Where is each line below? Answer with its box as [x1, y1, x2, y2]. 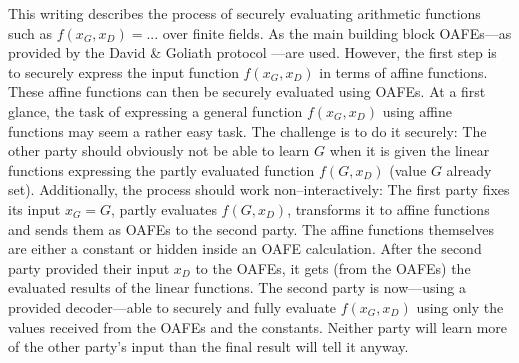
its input [8, 198, 61, 219]
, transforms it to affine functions [287, 198, 490, 219]
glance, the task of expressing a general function [8, 100, 303, 121]
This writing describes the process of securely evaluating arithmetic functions [8, 3, 481, 23]
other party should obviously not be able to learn [8, 140, 310, 161]
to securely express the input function [8, 61, 239, 82]
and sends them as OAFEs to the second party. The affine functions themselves [8, 218, 494, 239]
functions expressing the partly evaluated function [8, 159, 315, 180]
